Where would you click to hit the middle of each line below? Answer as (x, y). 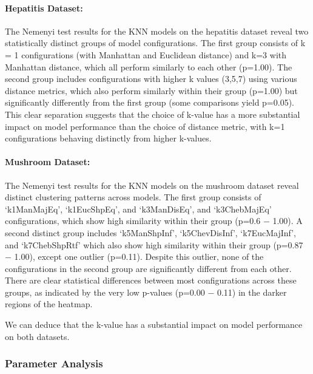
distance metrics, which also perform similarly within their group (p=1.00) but (151, 90)
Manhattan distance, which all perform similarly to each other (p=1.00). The (149, 66)
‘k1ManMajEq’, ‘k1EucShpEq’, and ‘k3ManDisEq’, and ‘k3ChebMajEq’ (138, 209)
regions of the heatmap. (49, 304)
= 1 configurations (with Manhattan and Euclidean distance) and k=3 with (146, 54)
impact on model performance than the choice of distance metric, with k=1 (145, 126)
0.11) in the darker (252, 292)
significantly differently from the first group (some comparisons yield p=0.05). (150, 102)
